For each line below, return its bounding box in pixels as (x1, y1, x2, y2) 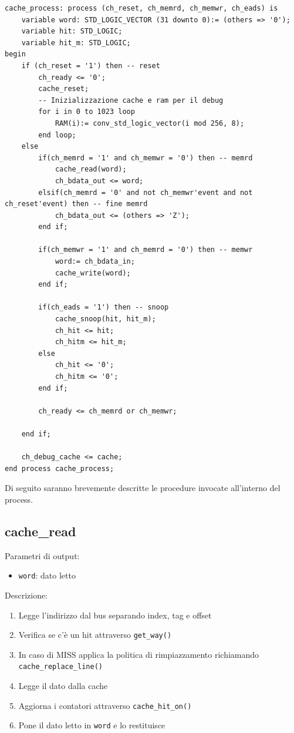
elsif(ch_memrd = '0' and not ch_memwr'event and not (38, 188, 253, 197)
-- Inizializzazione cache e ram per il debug (38, 96, 224, 105)
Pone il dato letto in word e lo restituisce (18, 719, 165, 731)
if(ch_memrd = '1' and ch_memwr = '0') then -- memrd (38, 153, 253, 162)
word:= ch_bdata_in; (55, 257, 135, 266)
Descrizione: (5, 589, 48, 601)
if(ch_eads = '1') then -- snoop (38, 303, 169, 312)
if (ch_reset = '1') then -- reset (21, 61, 160, 70)
